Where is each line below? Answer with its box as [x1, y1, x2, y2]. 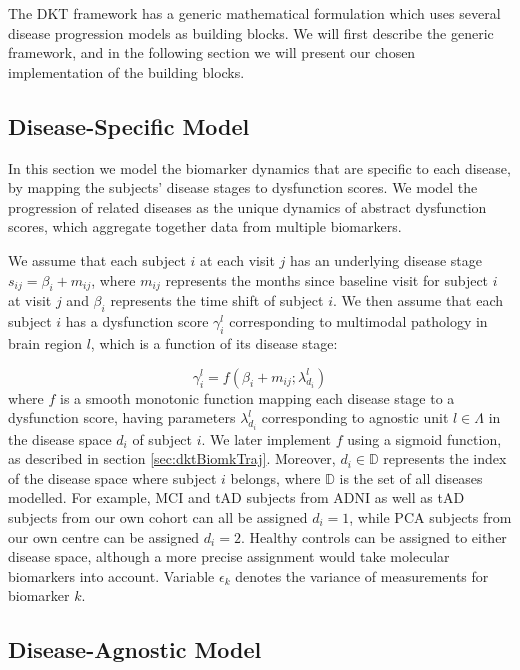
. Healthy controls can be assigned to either [240, 526, 507, 547]
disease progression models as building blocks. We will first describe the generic [8, 22, 494, 43]
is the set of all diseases [339, 467, 483, 488]
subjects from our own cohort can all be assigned [8, 506, 308, 527]
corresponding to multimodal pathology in [229, 311, 488, 332]
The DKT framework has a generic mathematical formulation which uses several [8, 3, 501, 23]
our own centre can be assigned [8, 526, 200, 547]
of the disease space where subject [8, 467, 217, 488]
